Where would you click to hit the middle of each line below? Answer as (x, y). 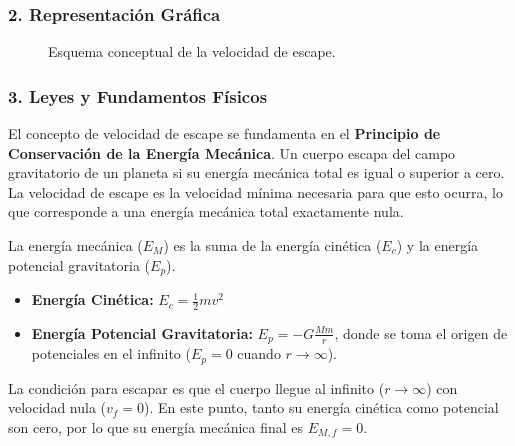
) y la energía (437, 245)
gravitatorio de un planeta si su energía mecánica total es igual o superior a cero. (256, 172)
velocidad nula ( (57, 407)
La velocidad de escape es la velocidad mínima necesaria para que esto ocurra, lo (255, 191)
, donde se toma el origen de (421, 332)
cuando (259, 353)
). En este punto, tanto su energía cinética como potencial (321, 407)
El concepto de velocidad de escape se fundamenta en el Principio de (224, 133)
